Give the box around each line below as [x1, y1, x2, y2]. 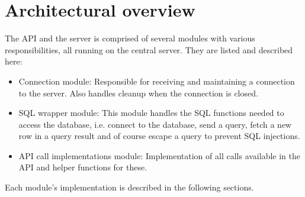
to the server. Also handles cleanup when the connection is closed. [18, 86, 258, 99]
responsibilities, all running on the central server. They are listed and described [5, 43, 293, 56]
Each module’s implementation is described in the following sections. [5, 181, 254, 193]
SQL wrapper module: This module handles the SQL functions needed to [18, 106, 284, 119]
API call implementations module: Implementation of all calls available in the [18, 149, 300, 162]
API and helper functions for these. [18, 161, 147, 173]
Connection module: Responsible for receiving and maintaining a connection [18, 75, 295, 87]
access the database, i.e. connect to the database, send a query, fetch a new [18, 118, 292, 130]
